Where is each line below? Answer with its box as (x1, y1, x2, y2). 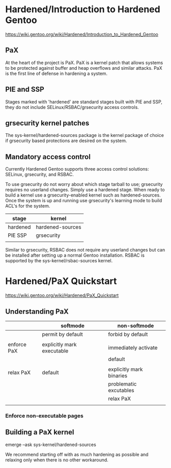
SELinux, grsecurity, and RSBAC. (5, 172, 74, 178)
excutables (108, 387, 135, 394)
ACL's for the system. (5, 203, 50, 209)
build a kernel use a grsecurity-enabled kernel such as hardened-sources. (5, 192, 161, 198)
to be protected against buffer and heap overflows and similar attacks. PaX (5, 65, 163, 71)
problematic (108, 380, 137, 388)
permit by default (42, 331, 83, 338)
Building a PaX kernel (5, 428, 74, 436)
